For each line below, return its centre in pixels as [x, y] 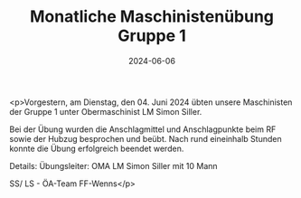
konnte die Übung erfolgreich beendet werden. [97, 148]
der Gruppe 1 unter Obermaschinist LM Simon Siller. [106, 111]
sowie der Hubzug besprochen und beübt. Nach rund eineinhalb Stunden [146, 138]
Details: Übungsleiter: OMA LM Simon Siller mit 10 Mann [114, 165]
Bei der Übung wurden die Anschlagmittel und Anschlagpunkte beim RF [143, 129]
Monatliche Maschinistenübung [152, 17]
